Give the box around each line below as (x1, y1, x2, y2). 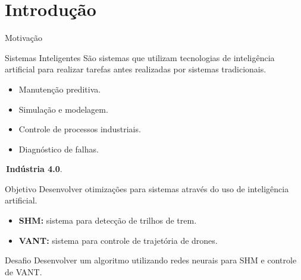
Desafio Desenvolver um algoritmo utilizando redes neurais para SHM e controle (5, 254, 297, 266)
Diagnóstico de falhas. (18, 142, 99, 155)
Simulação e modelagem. (18, 103, 108, 115)
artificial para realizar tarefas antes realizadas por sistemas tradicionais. (5, 63, 266, 75)
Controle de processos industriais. (18, 123, 141, 135)
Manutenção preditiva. (18, 82, 101, 95)
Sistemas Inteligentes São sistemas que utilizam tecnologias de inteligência (5, 51, 275, 63)
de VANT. (5, 265, 42, 278)
